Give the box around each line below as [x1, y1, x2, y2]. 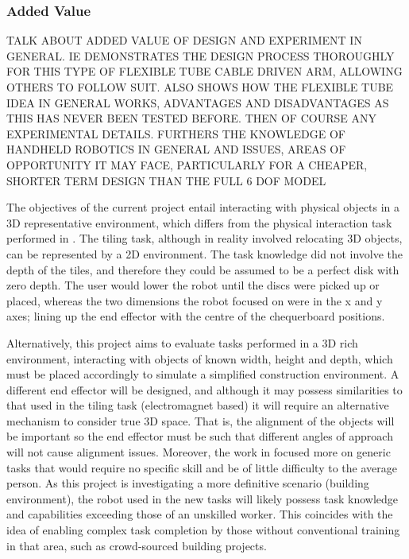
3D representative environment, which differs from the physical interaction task [6, 214, 392, 231]
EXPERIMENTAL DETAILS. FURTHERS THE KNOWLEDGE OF [6, 125, 345, 142]
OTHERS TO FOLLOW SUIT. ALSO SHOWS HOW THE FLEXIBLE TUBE [6, 79, 394, 95]
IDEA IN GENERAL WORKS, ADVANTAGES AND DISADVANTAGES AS [6, 94, 389, 111]
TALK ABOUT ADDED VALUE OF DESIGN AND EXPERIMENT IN [6, 32, 362, 49]
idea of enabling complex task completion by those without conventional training [6, 522, 400, 538]
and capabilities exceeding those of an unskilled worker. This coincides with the [6, 506, 393, 522]
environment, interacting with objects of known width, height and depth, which [6, 350, 393, 367]
